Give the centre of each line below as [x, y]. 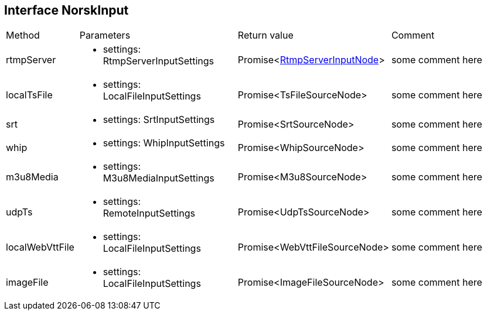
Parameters [105, 35]
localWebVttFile [40, 247]
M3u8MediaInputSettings [159, 178]
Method [23, 35]
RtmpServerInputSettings [159, 61]
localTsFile [29, 95]
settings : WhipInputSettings [164, 143]
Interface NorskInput [67, 10]
